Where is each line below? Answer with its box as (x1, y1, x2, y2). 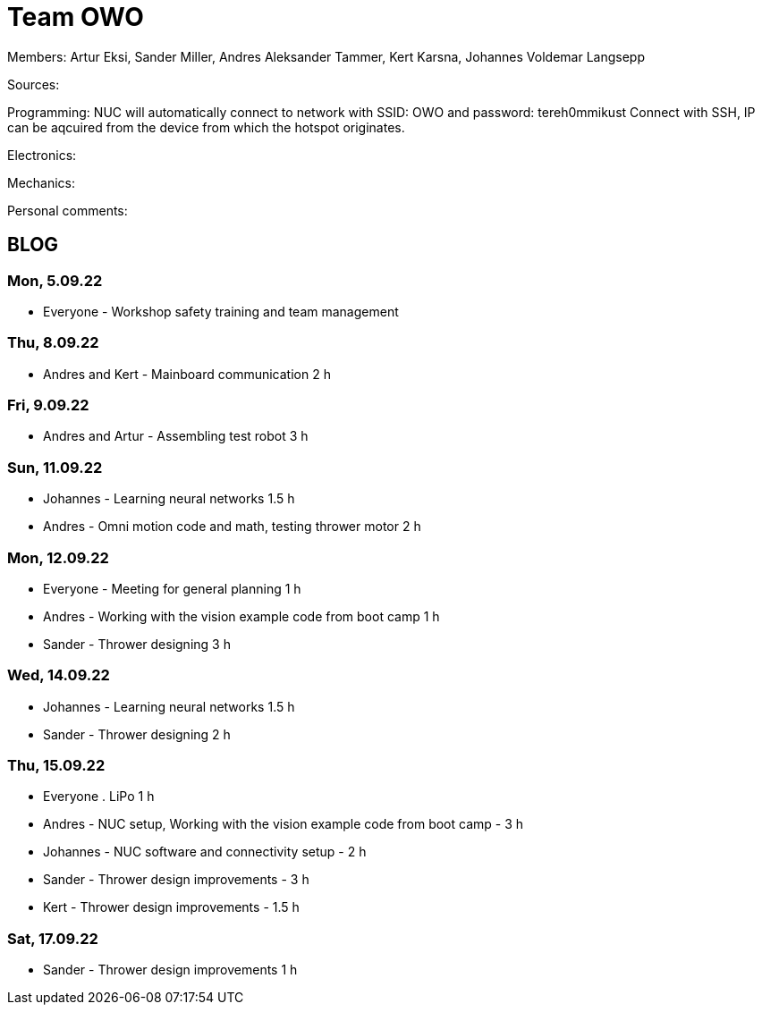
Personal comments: (7, 202, 128, 218)
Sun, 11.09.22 (7, 458, 103, 476)
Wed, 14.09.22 (7, 666, 110, 685)
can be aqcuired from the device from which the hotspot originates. (7, 119, 405, 135)
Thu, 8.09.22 (7, 333, 99, 352)
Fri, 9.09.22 (7, 396, 89, 415)
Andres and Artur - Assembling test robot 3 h (43, 428, 309, 444)
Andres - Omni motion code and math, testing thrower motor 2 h (43, 519, 421, 535)
